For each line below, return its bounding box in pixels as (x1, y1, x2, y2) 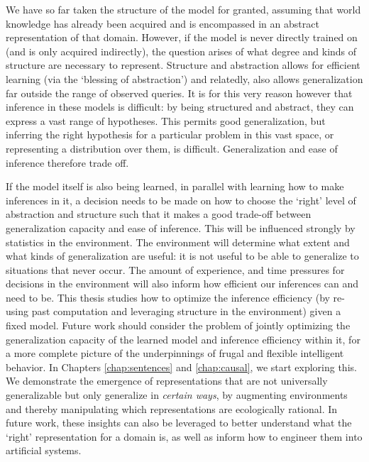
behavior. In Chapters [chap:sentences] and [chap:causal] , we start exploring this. (6, 359, 357, 374)
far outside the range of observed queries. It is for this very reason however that (6, 85, 353, 100)
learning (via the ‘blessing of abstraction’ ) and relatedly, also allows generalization (6, 71, 363, 86)
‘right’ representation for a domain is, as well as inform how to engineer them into (6, 429, 363, 444)
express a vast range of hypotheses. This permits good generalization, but (6, 113, 326, 128)
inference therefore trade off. (6, 155, 129, 170)
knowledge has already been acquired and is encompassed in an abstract (6, 16, 319, 31)
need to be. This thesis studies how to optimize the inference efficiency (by (6, 290, 330, 304)
